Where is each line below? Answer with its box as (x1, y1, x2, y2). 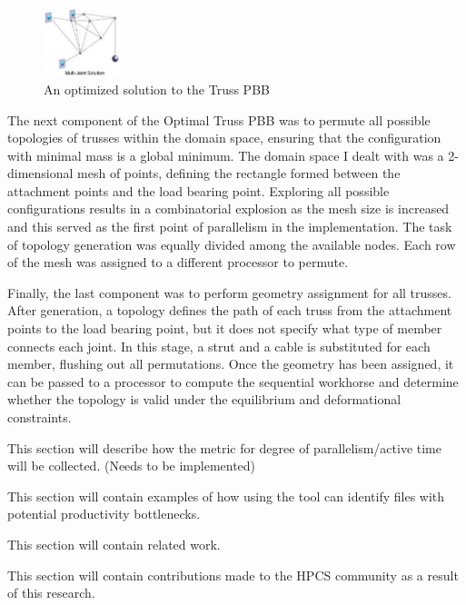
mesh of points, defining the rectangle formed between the (77, 164, 401, 183)
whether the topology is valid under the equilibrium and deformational (7, 390, 402, 409)
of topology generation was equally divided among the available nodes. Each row (7, 234, 456, 253)
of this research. (7, 583, 95, 602)
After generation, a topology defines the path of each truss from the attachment (7, 301, 452, 320)
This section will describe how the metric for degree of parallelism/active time (7, 438, 442, 457)
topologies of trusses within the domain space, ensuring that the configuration (7, 128, 441, 147)
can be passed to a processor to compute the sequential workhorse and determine (7, 372, 459, 391)
